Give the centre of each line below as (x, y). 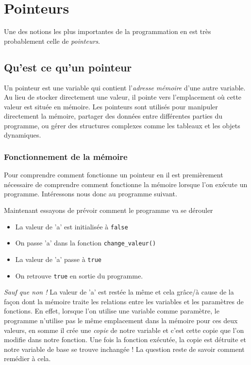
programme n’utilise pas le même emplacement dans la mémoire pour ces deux (121, 321)
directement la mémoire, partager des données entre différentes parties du (113, 116)
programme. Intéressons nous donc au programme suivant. (91, 194)
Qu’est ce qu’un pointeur (68, 67)
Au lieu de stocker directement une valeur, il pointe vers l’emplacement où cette (123, 97)
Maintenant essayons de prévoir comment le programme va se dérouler (109, 210)
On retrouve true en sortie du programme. (79, 275)
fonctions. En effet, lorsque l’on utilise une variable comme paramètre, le (112, 311)
